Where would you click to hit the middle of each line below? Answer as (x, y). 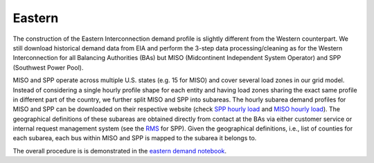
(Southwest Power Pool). (48, 67)
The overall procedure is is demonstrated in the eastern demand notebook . (120, 151)
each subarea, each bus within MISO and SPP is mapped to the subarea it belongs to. (135, 138)
